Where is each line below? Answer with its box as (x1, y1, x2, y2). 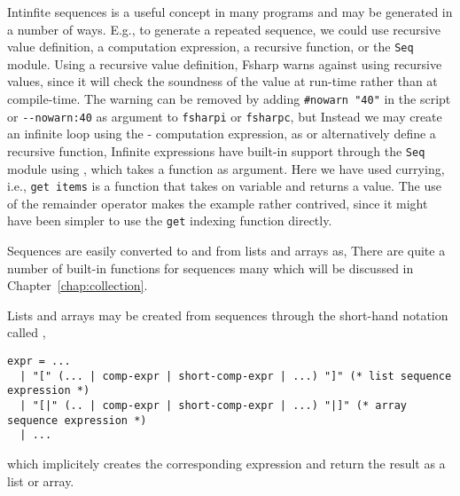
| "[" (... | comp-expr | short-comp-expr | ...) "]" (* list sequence (19, 369, 452, 382)
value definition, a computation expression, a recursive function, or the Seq (7, 37, 414, 56)
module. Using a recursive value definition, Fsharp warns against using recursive (7, 54, 442, 73)
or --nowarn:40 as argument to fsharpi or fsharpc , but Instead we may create (7, 106, 442, 125)
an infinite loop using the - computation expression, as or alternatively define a (7, 124, 436, 143)
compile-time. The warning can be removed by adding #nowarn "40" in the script (7, 90, 451, 108)
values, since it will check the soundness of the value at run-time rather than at (7, 72, 438, 91)
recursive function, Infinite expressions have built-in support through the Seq (7, 141, 425, 160)
